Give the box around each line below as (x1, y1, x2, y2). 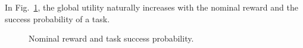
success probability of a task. (5, 12, 110, 25)
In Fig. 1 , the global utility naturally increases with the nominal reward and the (5, 1, 298, 13)
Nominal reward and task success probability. (29, 32, 194, 44)
